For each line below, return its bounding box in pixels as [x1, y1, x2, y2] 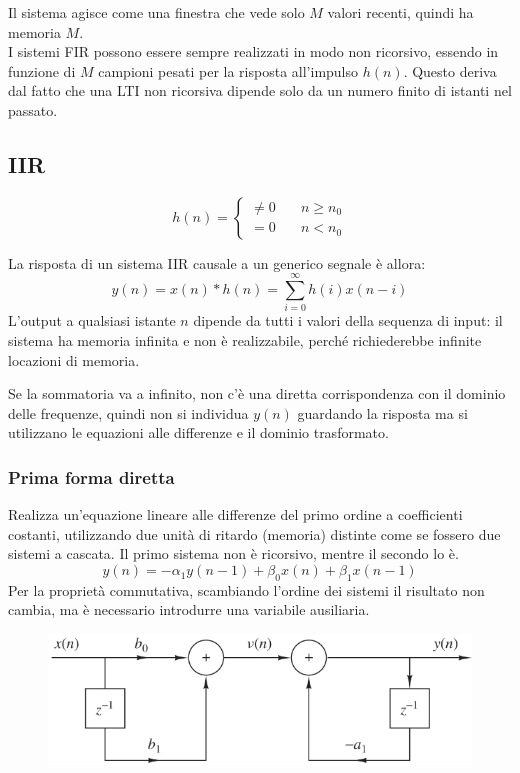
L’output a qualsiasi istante [8, 310, 176, 331]
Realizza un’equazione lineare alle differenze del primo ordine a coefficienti [8, 504, 463, 525]
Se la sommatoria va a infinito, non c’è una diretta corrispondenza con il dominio [8, 383, 506, 404]
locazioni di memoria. [8, 349, 140, 370]
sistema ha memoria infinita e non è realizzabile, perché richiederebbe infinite [8, 330, 482, 351]
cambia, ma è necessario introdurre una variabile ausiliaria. [8, 599, 370, 620]
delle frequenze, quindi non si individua [8, 402, 249, 423]
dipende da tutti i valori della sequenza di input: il [193, 310, 503, 331]
